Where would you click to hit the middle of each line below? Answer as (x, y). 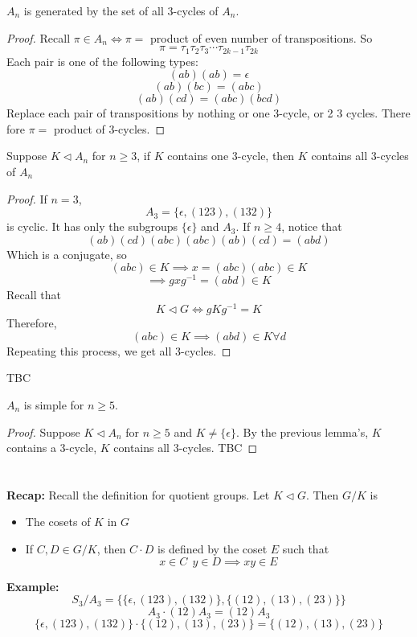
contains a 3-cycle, (52, 448)
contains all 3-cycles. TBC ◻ (186, 448)
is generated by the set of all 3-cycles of (121, 10)
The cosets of (58, 522)
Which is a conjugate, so (67, 254)
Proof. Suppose (43, 432)
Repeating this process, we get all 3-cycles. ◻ (119, 350)
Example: (33, 586)
